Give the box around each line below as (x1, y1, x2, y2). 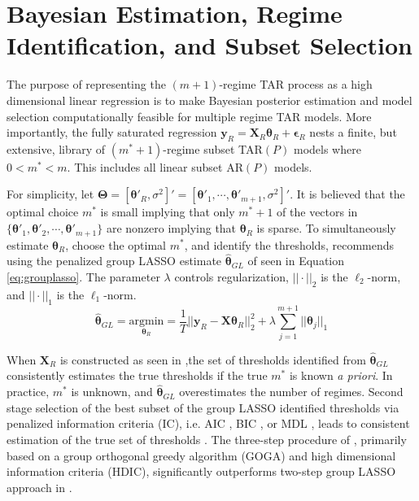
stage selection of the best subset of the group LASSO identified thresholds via (7, 399, 399, 416)
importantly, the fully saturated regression (7, 124, 217, 141)
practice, (7, 383, 50, 400)
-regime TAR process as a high (219, 76, 373, 93)
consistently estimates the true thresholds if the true (7, 367, 268, 384)
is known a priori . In (289, 367, 393, 384)
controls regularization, (174, 268, 289, 285)
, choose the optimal (65, 236, 166, 253)
